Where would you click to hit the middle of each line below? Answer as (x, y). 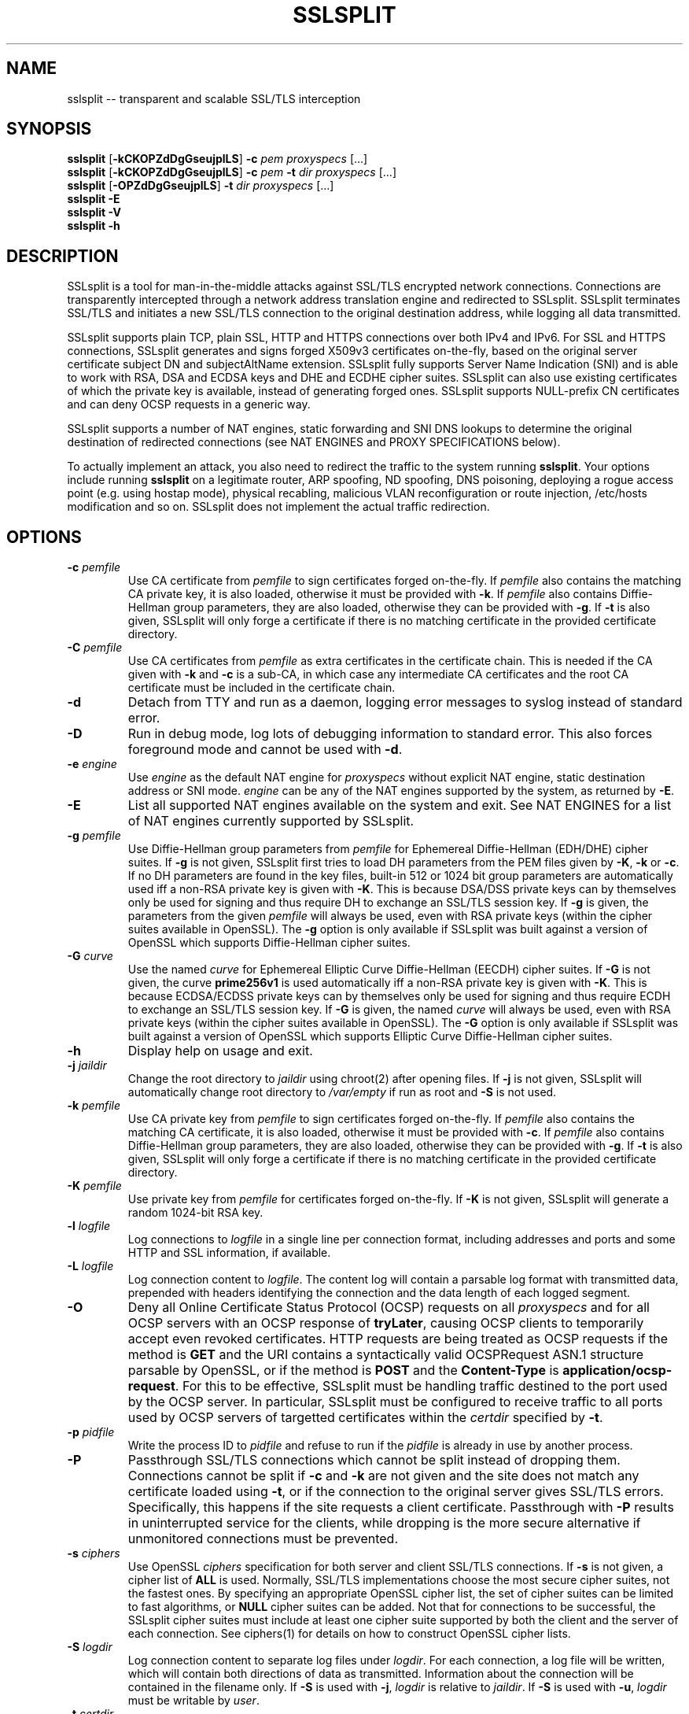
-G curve (90, 956)
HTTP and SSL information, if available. (229, 1253)
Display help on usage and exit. (220, 1051)
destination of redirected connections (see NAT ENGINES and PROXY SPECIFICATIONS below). (314, 442)
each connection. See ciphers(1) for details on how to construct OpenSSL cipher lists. (349, 1634)
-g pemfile (94, 836)
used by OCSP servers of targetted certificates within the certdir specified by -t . (365, 1418)
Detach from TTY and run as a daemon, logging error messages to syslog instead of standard (405, 702)
